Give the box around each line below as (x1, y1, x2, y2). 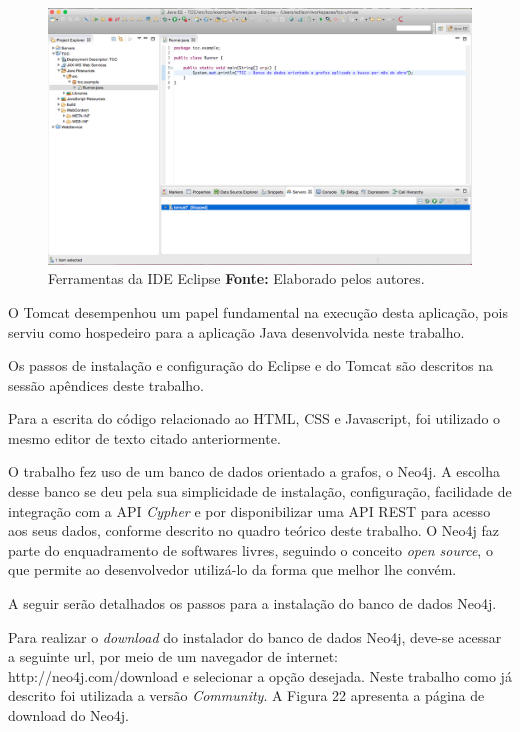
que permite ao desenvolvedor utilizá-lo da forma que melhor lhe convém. (8, 559, 457, 580)
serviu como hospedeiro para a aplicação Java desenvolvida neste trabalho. (8, 321, 465, 342)
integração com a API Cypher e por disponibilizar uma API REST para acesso (8, 500, 491, 521)
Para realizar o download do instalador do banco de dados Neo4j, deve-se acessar (8, 626, 502, 647)
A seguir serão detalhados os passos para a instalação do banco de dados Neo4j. (8, 593, 497, 614)
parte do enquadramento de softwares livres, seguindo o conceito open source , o (8, 539, 493, 560)
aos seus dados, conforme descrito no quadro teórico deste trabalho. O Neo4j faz (8, 520, 500, 541)
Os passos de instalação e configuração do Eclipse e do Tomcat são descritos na (8, 355, 494, 376)
